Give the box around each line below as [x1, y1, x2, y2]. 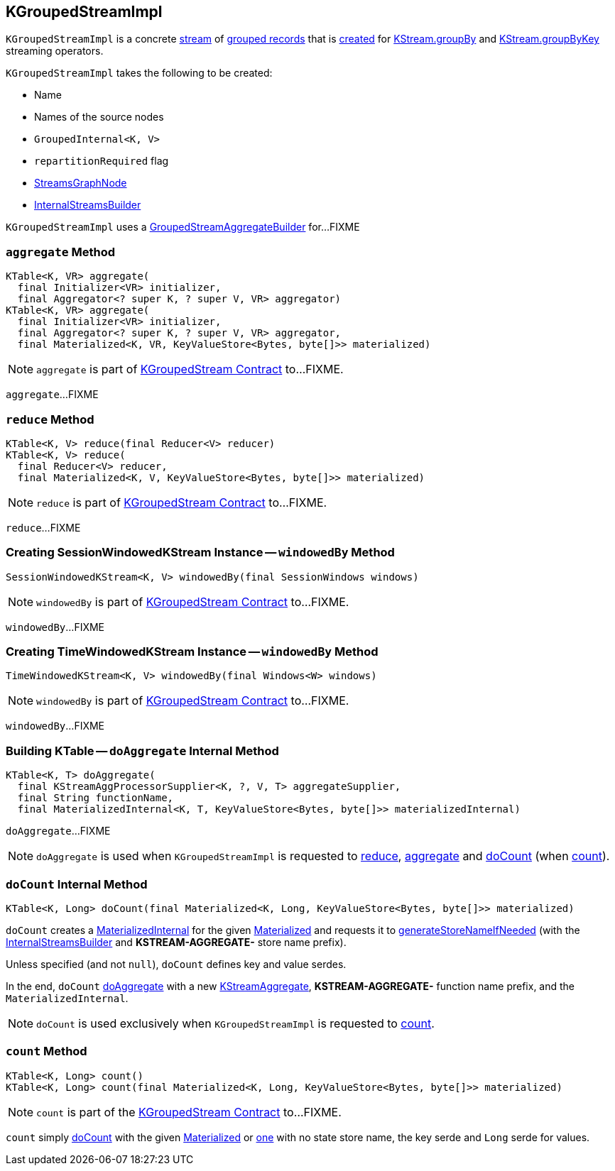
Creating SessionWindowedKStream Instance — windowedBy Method [6, 545, 395, 560]
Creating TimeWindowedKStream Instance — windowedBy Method [6, 644, 379, 659]
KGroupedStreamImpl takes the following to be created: [6, 67, 273, 79]
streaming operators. [6, 45, 104, 57]
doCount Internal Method [6, 876, 148, 891]
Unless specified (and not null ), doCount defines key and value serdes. [6, 957, 347, 970]
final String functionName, [17, 792, 174, 804]
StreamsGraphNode [34, 177, 127, 189]
